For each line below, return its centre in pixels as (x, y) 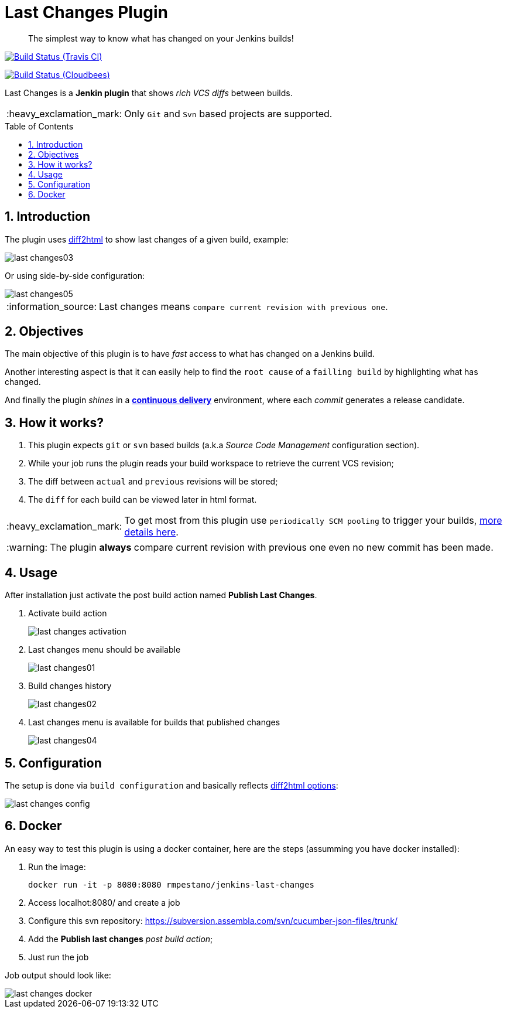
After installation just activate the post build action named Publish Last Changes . (161, 595)
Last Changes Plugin (87, 12)
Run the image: (57, 867)
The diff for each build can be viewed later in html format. (143, 500)
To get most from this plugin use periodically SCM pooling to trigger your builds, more (313, 521)
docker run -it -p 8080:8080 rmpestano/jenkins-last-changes (171, 884)
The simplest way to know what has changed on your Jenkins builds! (161, 38)
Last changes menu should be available (105, 650)
